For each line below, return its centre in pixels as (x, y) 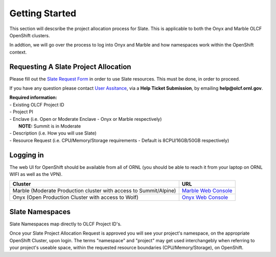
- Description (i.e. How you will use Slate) (53, 133)
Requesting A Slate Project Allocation (70, 67)
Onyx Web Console (205, 197)
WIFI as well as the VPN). (36, 174)
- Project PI (21, 112)
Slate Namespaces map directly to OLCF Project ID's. (66, 224)
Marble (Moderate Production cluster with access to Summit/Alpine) (94, 191)
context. (18, 52)
